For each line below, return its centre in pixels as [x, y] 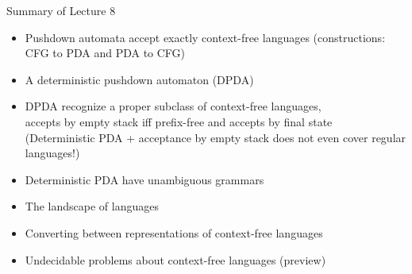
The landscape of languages [92, 206]
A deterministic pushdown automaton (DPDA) [139, 79]
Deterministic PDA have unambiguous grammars [144, 179]
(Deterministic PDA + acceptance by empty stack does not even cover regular [216, 137]
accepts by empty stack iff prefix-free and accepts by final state [179, 121]
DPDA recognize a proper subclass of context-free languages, [173, 106]
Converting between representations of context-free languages [174, 232]
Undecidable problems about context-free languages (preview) [175, 259]
